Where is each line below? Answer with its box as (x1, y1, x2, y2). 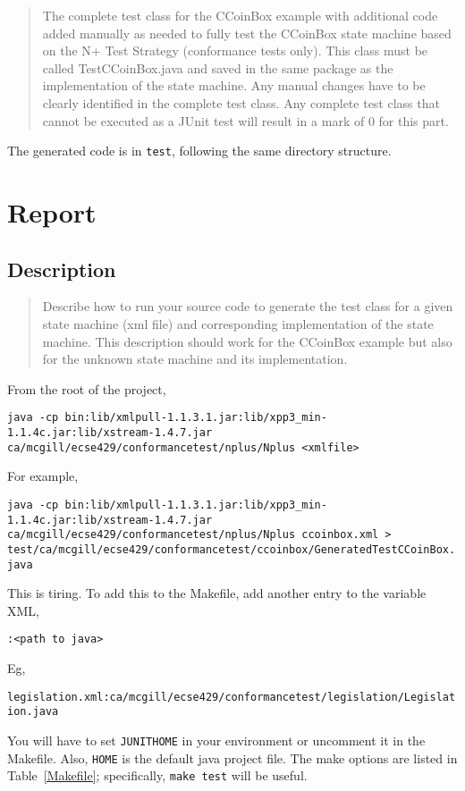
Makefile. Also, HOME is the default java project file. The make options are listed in (7, 748, 458, 767)
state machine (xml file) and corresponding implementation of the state (42, 314, 434, 332)
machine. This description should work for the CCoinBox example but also (42, 332, 452, 350)
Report (7, 194, 97, 230)
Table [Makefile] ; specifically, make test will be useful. (7, 766, 308, 785)
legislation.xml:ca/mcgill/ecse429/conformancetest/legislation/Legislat (7, 690, 456, 703)
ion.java (7, 705, 59, 719)
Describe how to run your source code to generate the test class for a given (42, 297, 453, 316)
